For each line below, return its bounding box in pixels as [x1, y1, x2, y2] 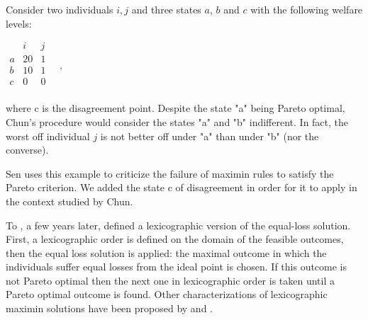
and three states [131, 2, 201, 16]
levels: [6, 16, 32, 30]
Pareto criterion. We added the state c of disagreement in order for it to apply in [6, 180, 357, 195]
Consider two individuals [6, 2, 113, 16]
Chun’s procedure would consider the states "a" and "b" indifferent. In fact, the [6, 114, 349, 129]
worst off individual [6, 128, 90, 143]
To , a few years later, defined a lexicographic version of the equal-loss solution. [6, 217, 351, 232]
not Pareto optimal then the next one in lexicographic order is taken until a [6, 273, 335, 287]
